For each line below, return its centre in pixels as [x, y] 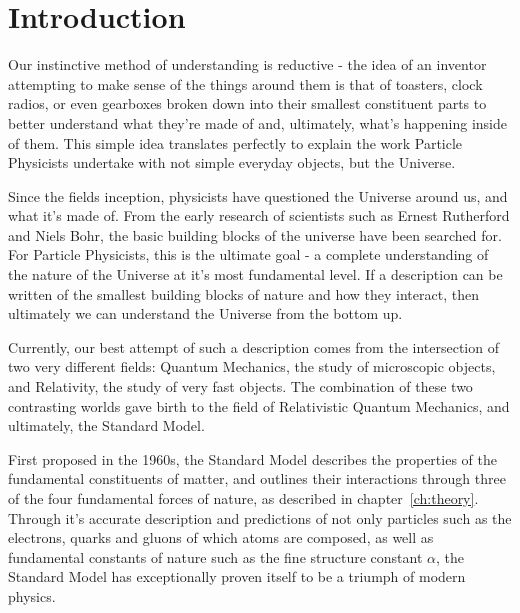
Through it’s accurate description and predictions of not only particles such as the [260, 517]
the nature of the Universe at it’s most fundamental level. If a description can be [255, 274]
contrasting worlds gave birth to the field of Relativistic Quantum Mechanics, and [259, 405]
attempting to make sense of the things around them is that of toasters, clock [245, 83]
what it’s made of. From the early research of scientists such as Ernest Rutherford [259, 215]
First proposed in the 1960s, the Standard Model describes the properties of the [252, 458]
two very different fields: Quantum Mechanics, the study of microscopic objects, [252, 366]
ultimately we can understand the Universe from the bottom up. [205, 313]
